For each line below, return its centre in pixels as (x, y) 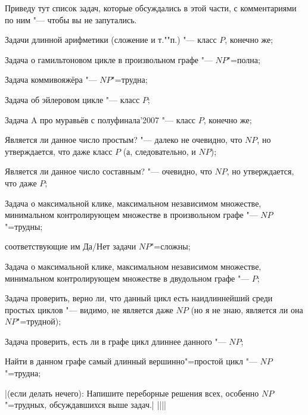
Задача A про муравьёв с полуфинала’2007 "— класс (100, 119)
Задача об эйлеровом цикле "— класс (72, 99)
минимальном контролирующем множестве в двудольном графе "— (127, 278)
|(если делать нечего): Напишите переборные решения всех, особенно (132, 393)
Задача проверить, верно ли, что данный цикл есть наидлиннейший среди (139, 298)
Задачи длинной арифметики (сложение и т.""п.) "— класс (111, 40)
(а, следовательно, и (159, 151)
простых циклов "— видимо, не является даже (89, 309)
